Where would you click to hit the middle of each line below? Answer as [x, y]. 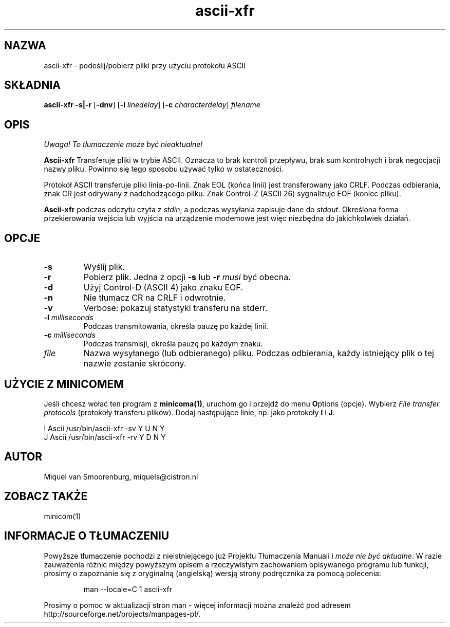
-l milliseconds [69, 318]
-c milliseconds [70, 335]
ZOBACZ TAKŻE [46, 496]
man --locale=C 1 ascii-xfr [128, 589]
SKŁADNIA [32, 85]
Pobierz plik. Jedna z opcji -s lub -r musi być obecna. [187, 277]
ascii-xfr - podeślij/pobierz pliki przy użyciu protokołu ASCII [145, 65]
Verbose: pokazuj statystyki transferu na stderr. [175, 308]
